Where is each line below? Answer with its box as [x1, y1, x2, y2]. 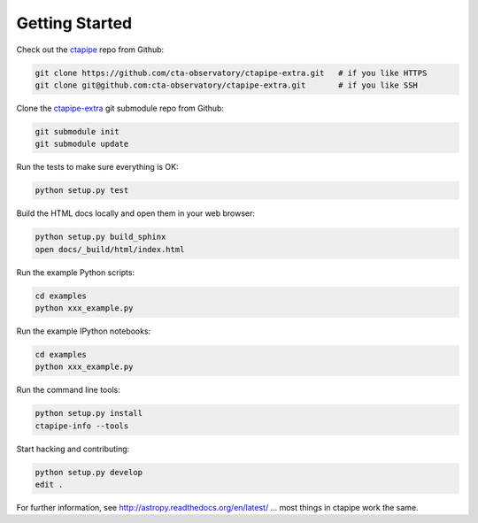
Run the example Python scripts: [16, 266, 135, 278]
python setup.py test [35, 186, 129, 196]
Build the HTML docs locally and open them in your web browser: [16, 208, 256, 219]
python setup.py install [35, 408, 143, 419]
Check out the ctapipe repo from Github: [16, 44, 165, 55]
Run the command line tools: [16, 385, 121, 396]
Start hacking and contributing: [16, 443, 130, 454]
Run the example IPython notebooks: [16, 326, 151, 336]
